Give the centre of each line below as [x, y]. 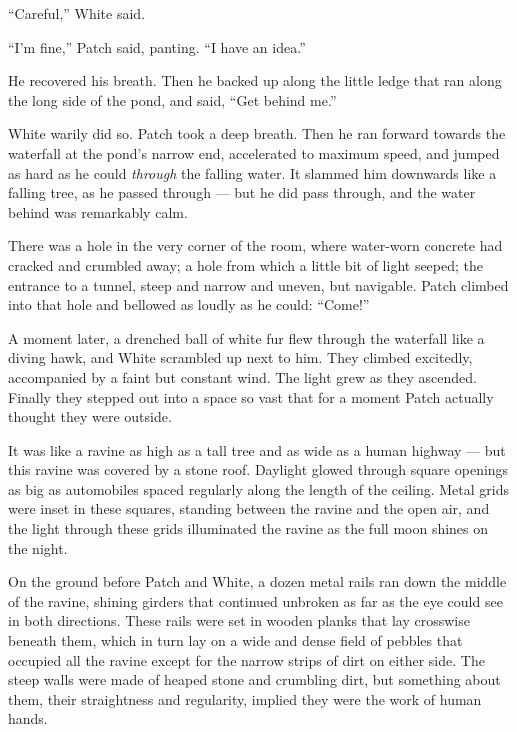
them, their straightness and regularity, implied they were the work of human [245, 698]
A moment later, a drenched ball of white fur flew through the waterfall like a [246, 337]
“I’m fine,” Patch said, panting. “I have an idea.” [157, 46]
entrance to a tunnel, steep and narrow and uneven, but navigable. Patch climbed [258, 284]
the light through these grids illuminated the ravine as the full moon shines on [248, 528]
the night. [38, 547]
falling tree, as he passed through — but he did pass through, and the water [242, 192]
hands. [28, 718]
